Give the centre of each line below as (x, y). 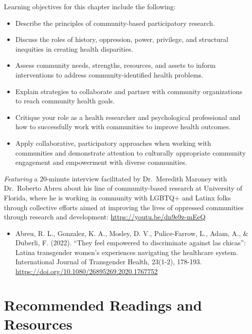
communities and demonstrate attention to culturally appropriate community (131, 152)
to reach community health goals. (65, 101)
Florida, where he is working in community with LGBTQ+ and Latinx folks (117, 197)
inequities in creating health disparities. (74, 49)
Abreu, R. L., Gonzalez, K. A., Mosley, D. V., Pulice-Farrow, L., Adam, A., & (132, 233)
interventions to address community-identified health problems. (109, 74)
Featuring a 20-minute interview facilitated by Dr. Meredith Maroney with (116, 178)
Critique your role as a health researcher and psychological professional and (128, 117)
